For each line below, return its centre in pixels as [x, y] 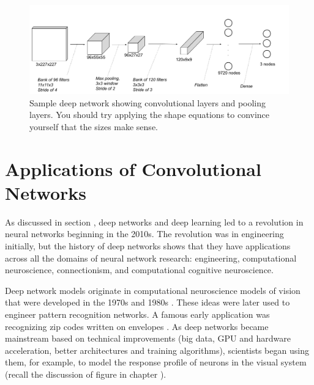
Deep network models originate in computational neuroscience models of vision [153, 290]
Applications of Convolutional [133, 168]
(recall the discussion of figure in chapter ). [86, 374]
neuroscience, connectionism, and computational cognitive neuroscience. [139, 270]
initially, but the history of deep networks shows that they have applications [148, 246]
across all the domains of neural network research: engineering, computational [151, 258]
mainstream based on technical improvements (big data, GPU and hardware [148, 338]
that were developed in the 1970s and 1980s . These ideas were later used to [148, 302]
